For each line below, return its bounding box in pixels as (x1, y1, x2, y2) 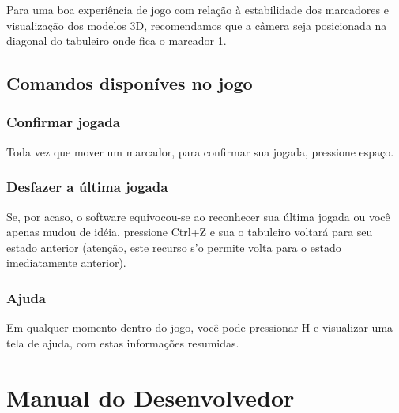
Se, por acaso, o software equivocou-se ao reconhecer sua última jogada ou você (6, 208, 390, 224)
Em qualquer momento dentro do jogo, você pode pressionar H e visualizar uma (6, 319, 393, 336)
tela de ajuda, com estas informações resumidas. (6, 334, 239, 351)
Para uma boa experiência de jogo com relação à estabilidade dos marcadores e (6, 2, 389, 17)
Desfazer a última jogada (6, 177, 168, 197)
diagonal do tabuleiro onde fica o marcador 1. (6, 32, 227, 49)
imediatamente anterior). (6, 254, 126, 271)
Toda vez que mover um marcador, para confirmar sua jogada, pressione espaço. (6, 143, 394, 160)
